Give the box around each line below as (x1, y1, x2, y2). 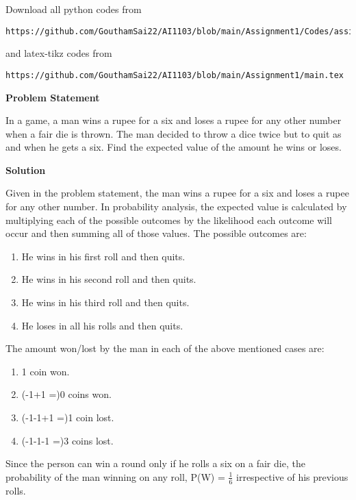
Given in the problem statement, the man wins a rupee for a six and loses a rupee (5, 186, 349, 200)
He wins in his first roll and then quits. (21, 249, 186, 263)
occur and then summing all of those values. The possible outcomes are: (5, 226, 307, 240)
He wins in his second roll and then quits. (21, 272, 196, 286)
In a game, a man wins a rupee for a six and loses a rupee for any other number (5, 113, 342, 127)
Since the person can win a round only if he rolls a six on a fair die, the (5, 456, 305, 471)
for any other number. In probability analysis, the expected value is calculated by (5, 199, 347, 214)
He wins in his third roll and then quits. (21, 295, 190, 310)
